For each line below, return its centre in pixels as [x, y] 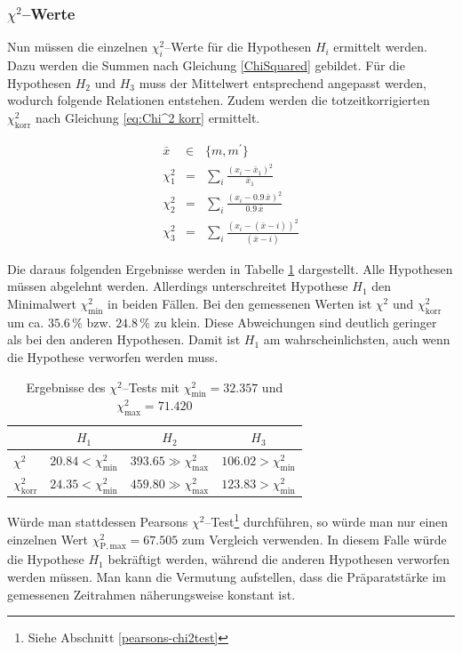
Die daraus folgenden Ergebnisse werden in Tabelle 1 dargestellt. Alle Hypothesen [230, 268]
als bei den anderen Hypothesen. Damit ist [124, 339]
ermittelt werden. [380, 47]
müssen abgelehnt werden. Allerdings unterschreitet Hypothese [178, 286]
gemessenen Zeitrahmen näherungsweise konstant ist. [151, 594]
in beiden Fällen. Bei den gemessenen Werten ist [240, 303]
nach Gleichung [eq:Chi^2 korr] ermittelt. [147, 117]
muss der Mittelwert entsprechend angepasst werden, [283, 82]
